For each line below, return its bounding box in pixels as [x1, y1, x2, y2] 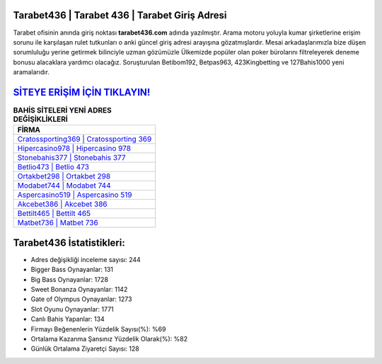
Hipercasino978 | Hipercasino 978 [17, 144, 131, 154]
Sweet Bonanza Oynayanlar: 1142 [30, 285, 128, 294]
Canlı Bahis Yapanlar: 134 [30, 315, 105, 324]
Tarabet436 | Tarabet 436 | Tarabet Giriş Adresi [13, 9, 227, 21]
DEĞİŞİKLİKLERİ [13, 114, 69, 124]
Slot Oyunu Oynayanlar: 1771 [30, 305, 115, 313]
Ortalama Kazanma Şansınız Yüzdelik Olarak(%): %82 [30, 335, 187, 343]
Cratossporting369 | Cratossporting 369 [17, 135, 152, 144]
